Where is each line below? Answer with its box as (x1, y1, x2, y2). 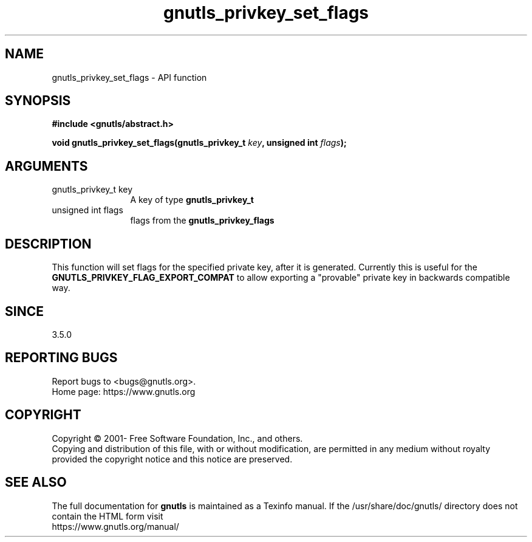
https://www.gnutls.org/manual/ (52, 521, 179, 532)
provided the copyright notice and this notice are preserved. (52, 453, 293, 464)
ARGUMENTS (5, 158, 88, 174)
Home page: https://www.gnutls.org (52, 386, 196, 397)
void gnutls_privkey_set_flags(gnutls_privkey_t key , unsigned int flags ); (52, 137, 347, 148)
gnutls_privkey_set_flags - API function (52, 72, 207, 83)
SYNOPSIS (5, 93, 71, 109)
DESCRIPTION (5, 236, 92, 252)
